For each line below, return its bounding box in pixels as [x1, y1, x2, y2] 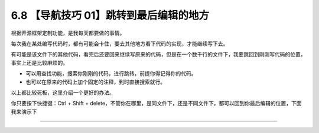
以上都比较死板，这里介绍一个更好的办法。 [11, 89, 115, 96]
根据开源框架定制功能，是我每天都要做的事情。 [11, 29, 125, 36]
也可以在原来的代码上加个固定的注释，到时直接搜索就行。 [25, 78, 165, 85]
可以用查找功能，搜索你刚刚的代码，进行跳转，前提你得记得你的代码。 [25, 70, 197, 77]
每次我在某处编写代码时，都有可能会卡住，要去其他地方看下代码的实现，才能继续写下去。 [11, 40, 229, 47]
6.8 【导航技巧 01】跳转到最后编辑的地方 [11, 9, 210, 22]
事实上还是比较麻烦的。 [11, 59, 68, 66]
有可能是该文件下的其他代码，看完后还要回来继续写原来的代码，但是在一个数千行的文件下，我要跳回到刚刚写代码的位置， [11, 51, 306, 58]
